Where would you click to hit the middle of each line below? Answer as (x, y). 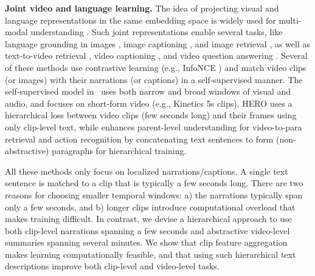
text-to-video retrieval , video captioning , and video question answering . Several (156, 56)
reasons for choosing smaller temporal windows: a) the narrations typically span (154, 194)
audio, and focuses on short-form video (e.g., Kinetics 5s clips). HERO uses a (149, 103)
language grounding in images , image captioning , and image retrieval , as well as (158, 43)
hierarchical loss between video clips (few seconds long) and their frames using (151, 115)
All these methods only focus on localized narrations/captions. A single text (147, 171)
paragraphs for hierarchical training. (119, 151)
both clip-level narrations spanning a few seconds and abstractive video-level (147, 230)
